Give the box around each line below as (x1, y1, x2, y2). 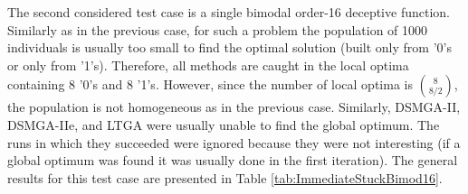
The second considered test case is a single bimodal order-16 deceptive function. (7, 3, 450, 21)
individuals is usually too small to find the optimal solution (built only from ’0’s (7, 38, 452, 57)
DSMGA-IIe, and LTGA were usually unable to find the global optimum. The (7, 115, 440, 134)
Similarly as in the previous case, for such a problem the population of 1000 (7, 20, 428, 39)
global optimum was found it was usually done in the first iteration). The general (7, 151, 458, 170)
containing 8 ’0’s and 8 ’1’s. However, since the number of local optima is (7, 75, 413, 94)
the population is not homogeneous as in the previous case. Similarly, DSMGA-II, (7, 97, 461, 116)
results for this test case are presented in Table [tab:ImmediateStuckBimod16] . (7, 168, 443, 187)
